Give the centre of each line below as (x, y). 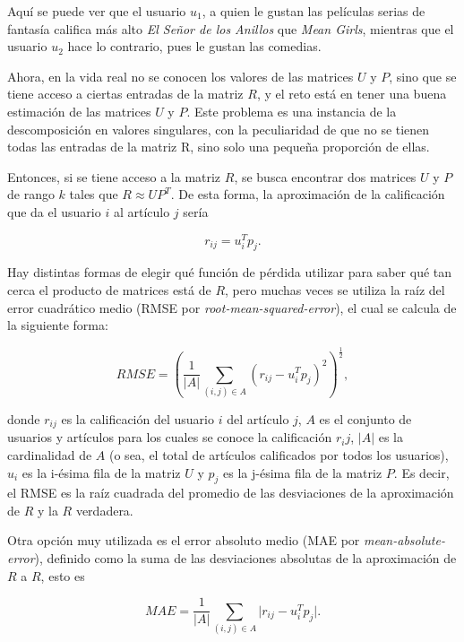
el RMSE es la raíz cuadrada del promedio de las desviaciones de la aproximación (231, 493)
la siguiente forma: (58, 325)
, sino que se (423, 76)
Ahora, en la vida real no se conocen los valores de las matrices (180, 76)
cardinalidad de (50, 454)
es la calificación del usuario (137, 418)
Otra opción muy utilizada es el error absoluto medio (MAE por (184, 540)
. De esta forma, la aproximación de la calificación (308, 194)
